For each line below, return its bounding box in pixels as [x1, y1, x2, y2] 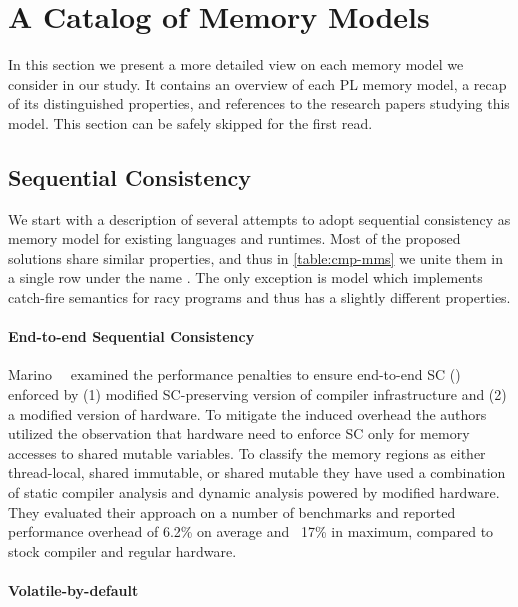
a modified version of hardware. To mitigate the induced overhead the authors [8, 403, 487, 424]
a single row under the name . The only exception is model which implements [8, 267, 483, 288]
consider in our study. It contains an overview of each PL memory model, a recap [8, 73, 507, 94]
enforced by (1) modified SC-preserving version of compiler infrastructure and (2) [8, 384, 507, 405]
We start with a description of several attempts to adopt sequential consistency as [8, 208, 511, 229]
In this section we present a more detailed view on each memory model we [8, 54, 464, 75]
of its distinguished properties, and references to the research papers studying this [8, 93, 510, 114]
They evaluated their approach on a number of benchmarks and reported [8, 501, 456, 522]
